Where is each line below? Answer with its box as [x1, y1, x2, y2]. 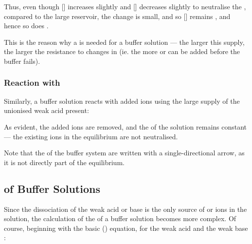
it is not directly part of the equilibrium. [4, 157, 125, 167]
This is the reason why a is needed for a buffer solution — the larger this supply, [4, 37, 245, 47]
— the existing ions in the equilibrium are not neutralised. [4, 131, 178, 141]
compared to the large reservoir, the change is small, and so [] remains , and [4, 11, 231, 21]
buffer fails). [4, 56, 40, 66]
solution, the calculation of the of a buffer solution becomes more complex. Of [4, 213, 236, 224]
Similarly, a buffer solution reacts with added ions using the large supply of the [4, 95, 240, 106]
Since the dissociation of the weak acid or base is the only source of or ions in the [4, 204, 247, 214]
